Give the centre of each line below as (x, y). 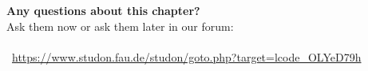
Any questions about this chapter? (103, 10)
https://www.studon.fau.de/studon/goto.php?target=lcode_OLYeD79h (187, 56)
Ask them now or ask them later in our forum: (120, 26)
